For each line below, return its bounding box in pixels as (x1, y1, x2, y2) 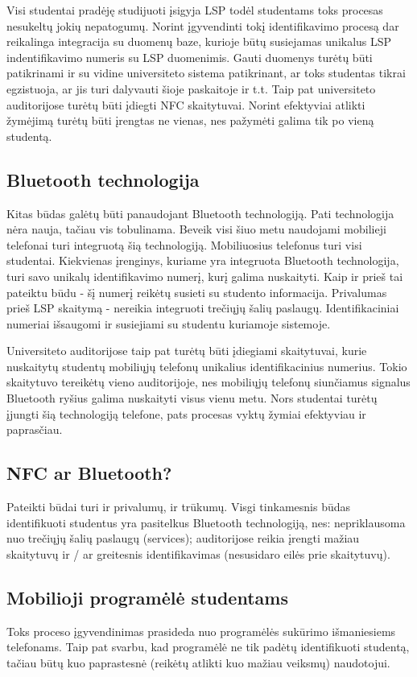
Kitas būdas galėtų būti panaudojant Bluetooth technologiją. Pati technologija (6, 204, 394, 221)
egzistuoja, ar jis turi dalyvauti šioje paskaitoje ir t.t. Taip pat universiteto (6, 80, 376, 97)
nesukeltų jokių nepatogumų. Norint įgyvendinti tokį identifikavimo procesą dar (6, 17, 399, 34)
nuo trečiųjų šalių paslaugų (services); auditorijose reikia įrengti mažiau (6, 530, 360, 547)
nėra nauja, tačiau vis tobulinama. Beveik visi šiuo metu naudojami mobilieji (6, 221, 386, 237)
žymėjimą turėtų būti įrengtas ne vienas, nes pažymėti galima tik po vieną (6, 112, 374, 129)
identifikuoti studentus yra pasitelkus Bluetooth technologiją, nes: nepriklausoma (6, 514, 406, 530)
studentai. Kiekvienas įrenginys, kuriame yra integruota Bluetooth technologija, (6, 252, 399, 269)
